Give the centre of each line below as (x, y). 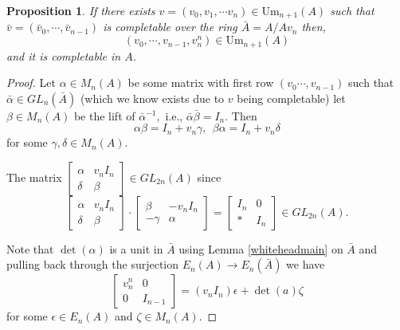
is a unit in (136, 248)
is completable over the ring (170, 27)
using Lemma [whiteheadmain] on (261, 248)
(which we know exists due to (152, 98)
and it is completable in (64, 55)
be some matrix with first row (201, 82)
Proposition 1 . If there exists (81, 10)
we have (306, 264)
